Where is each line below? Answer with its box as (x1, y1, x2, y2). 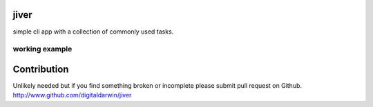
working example (12, 45, 73, 54)
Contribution (12, 63, 69, 75)
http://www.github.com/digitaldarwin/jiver (12, 91, 132, 99)
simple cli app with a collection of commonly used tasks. (12, 27, 174, 36)
